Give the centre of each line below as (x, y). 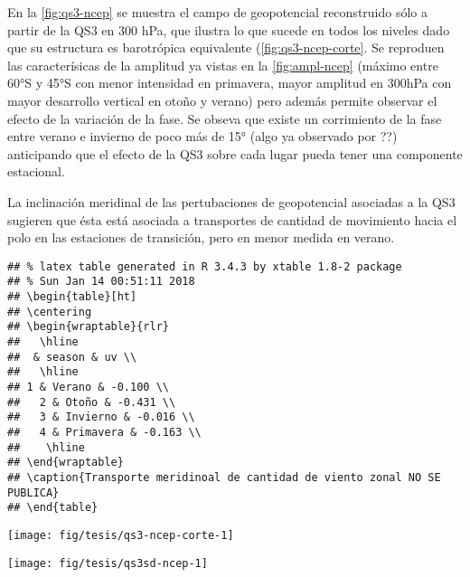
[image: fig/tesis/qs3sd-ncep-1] (108, 563)
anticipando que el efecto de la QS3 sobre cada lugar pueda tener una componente (235, 153)
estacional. (36, 171)
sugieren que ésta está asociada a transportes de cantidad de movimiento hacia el (232, 219)
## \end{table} (53, 508)
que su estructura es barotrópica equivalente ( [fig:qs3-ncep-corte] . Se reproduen (226, 47)
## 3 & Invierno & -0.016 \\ (101, 417)
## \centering (50, 312)
